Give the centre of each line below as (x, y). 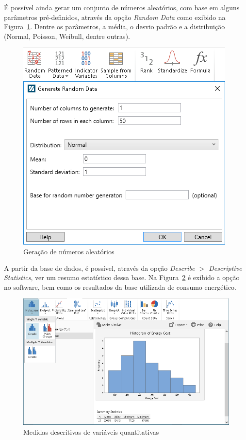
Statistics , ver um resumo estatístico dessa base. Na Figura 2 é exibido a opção (122, 277)
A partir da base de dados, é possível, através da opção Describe (99, 268)
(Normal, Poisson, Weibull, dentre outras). (67, 36)
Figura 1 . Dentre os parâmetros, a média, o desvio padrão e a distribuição (115, 26)
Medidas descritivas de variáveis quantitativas (91, 431)
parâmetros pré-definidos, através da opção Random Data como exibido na (115, 17)
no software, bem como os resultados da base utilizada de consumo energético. (120, 287)
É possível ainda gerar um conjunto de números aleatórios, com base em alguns (122, 7)
